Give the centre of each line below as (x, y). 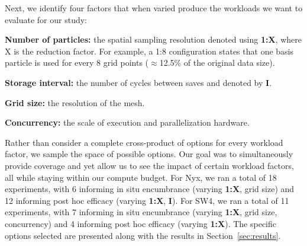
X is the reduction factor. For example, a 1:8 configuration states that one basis (149, 51)
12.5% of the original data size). (217, 63)
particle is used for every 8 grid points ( (77, 63)
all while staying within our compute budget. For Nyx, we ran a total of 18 (141, 177)
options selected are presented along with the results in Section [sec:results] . (143, 235)
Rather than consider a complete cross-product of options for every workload (144, 142)
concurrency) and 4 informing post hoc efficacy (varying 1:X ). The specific (141, 223)
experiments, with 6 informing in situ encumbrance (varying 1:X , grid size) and (150, 189)
